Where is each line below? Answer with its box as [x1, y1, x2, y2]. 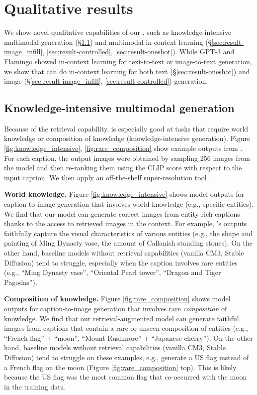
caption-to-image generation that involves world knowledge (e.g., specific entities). [4, 199, 254, 209]
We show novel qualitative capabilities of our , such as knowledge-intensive [4, 27, 231, 37]
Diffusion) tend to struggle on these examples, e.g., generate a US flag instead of [4, 352, 249, 362]
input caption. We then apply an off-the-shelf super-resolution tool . [4, 172, 211, 182]
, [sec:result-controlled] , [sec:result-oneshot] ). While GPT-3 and [42, 46, 235, 57]
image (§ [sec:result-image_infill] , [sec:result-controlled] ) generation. [4, 76, 208, 86]
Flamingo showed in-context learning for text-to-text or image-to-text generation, [4, 56, 252, 66]
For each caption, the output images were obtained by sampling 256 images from [4, 152, 250, 163]
